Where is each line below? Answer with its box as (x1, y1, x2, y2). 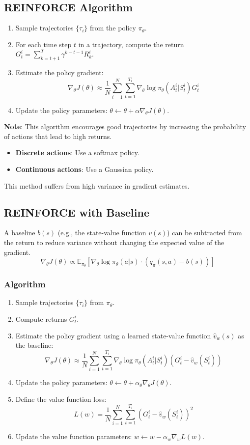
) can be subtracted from (167, 227, 242, 238)
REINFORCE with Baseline (4, 204, 149, 220)
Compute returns (15, 313, 67, 324)
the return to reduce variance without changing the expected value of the (4, 237, 224, 247)
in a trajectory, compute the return (78, 39, 184, 49)
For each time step (15, 39, 72, 49)
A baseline (4, 227, 35, 238)
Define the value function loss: (15, 394, 107, 404)
